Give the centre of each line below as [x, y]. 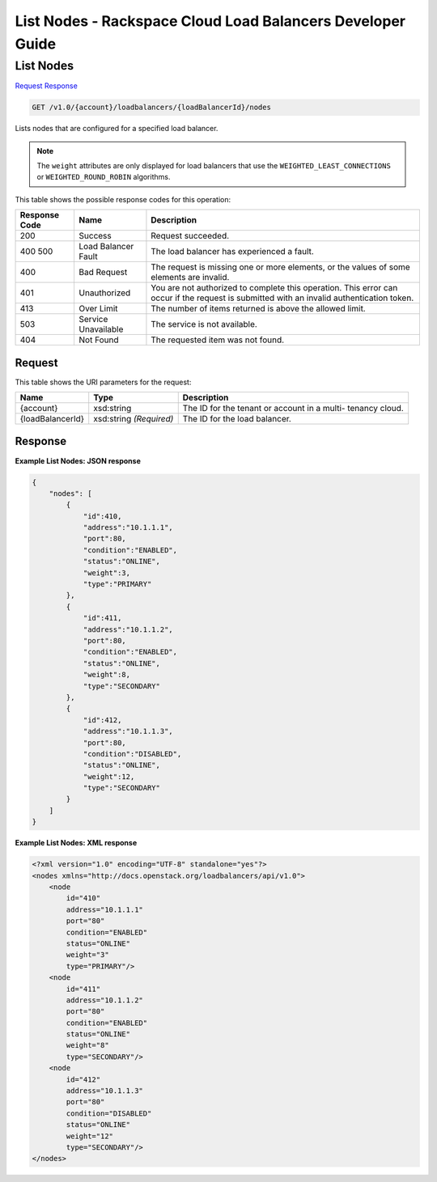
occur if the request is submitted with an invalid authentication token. [282, 298]
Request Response [47, 86]
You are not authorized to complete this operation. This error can [274, 288]
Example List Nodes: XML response [76, 843]
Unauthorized [105, 293]
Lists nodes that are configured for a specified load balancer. [117, 129]
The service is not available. [204, 324]
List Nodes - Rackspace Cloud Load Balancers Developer [210, 21]
